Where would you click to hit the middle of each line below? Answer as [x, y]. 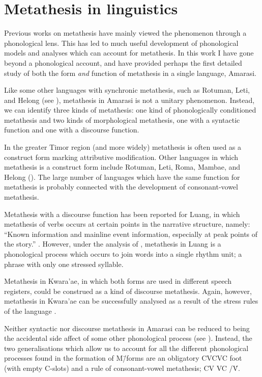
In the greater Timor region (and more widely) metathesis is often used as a [123, 147]
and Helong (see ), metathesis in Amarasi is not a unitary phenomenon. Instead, [129, 100]
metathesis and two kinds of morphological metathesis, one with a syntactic [122, 119]
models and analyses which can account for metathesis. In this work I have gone [129, 53]
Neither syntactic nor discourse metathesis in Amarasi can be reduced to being [127, 328]
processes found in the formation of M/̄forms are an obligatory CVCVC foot [123, 358]
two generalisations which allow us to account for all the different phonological [126, 348]
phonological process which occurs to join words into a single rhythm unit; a [123, 254]
